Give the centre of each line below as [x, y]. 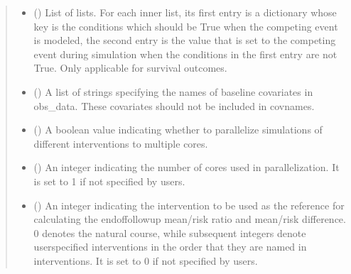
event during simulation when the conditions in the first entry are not [185, 54]
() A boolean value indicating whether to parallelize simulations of [178, 130]
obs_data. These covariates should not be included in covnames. [174, 105]
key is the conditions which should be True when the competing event [186, 26]
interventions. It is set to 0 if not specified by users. [146, 260]
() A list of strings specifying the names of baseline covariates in [173, 91]
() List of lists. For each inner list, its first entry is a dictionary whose [185, 12]
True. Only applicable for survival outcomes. [130, 68]
